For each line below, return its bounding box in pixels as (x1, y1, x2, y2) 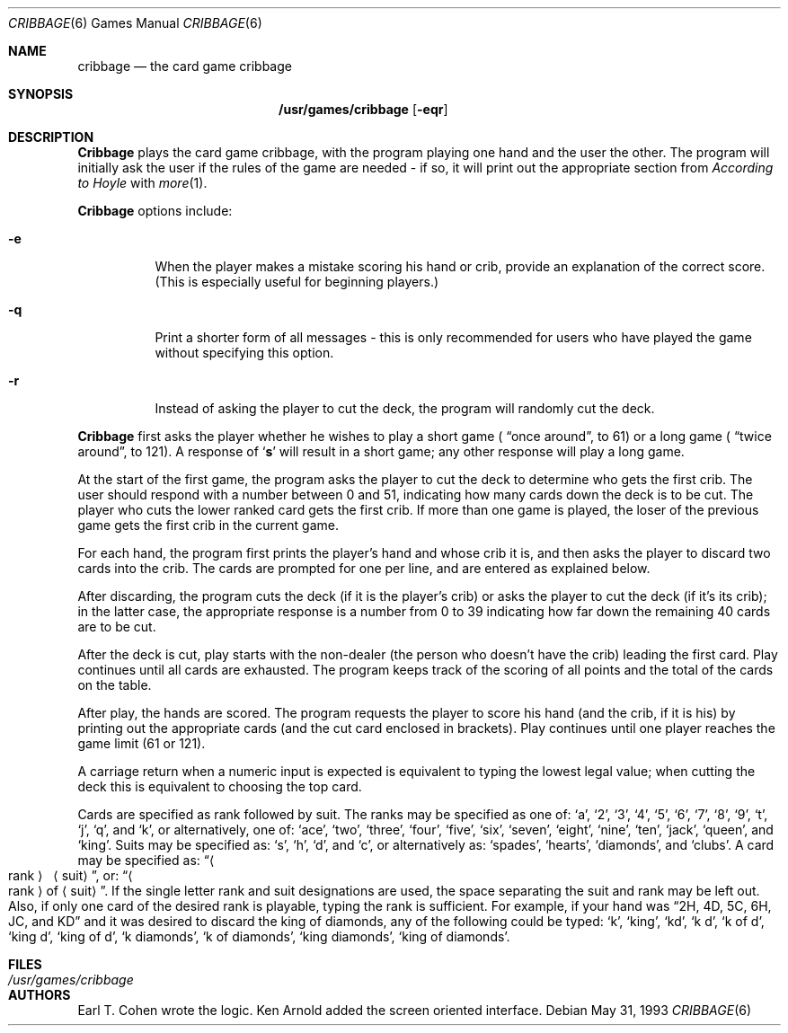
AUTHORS (8, 987, 71, 1002)
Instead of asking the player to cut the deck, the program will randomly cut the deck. (155, 401, 655, 416)
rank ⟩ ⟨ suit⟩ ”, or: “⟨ (8, 868, 133, 883)
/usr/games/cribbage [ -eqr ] (279, 102, 448, 117)
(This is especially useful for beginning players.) (155, 274, 439, 289)
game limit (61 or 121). (77, 736, 206, 751)
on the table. (77, 677, 152, 693)
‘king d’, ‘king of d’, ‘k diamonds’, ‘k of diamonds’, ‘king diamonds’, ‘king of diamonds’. (8, 929, 510, 944)
